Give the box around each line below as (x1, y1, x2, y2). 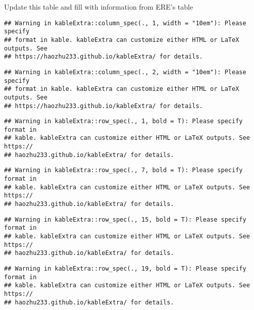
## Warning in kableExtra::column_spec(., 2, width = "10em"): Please (4, 68, 246, 76)
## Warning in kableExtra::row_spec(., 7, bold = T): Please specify (4, 167, 243, 174)
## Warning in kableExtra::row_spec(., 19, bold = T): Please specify (4, 265, 246, 272)
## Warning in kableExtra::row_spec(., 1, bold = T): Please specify (4, 118, 243, 125)
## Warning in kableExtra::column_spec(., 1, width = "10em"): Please (4, 19, 246, 27)
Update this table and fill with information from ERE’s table (4, 2, 193, 12)
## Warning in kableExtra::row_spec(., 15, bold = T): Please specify (4, 216, 246, 223)
